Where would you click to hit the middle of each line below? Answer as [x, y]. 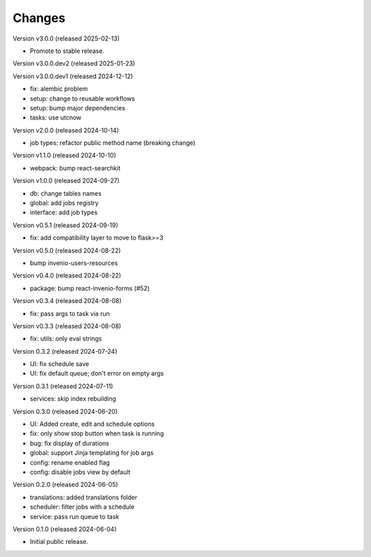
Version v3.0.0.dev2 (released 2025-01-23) [74, 64]
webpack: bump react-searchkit [75, 168]
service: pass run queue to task [75, 516]
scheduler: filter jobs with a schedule [82, 507]
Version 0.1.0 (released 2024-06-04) [65, 529]
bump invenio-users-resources [74, 263]
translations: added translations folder [83, 497]
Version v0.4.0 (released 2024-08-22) [67, 275]
